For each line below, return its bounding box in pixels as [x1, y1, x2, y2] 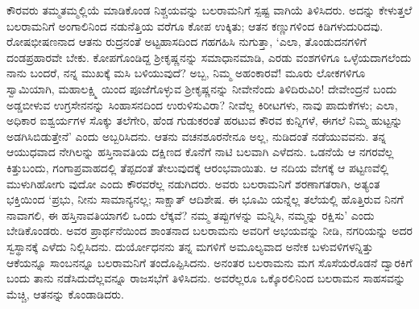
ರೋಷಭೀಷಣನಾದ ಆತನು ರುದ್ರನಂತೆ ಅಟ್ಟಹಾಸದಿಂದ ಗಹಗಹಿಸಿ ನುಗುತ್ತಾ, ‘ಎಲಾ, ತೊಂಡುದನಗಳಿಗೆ [6, 33, 367, 50]
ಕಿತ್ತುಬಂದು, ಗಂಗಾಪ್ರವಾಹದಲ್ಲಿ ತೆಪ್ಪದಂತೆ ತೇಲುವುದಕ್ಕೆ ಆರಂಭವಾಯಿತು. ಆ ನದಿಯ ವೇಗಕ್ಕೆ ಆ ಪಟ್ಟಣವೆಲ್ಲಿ [6, 159, 389, 175]
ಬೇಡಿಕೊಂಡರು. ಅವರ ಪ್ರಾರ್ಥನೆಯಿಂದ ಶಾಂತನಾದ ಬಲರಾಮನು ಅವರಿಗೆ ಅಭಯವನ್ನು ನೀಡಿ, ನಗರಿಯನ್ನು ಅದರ [6, 222, 413, 239]
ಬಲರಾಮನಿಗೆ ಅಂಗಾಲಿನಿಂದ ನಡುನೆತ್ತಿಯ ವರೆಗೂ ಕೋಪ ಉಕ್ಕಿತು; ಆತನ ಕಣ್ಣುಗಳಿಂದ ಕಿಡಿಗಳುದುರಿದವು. [6, 17, 384, 34]
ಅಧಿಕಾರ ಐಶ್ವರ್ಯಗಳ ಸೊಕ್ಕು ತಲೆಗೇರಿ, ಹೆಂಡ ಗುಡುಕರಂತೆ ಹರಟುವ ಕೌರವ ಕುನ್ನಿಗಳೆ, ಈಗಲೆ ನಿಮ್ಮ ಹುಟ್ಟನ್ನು [6, 112, 403, 129]
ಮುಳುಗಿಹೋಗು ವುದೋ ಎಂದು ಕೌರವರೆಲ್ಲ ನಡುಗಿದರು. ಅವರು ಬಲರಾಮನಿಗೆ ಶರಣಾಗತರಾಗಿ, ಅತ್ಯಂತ [6, 175, 380, 192]
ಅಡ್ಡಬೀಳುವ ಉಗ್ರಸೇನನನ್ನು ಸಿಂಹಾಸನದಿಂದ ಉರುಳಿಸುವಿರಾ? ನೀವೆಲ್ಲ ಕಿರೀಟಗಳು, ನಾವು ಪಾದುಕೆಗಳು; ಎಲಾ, [6, 96, 398, 113]
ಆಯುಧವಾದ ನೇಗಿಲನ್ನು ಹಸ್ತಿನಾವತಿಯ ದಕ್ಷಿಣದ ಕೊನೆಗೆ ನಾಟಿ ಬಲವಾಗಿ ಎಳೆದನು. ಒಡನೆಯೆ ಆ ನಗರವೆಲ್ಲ [6, 143, 394, 160]
